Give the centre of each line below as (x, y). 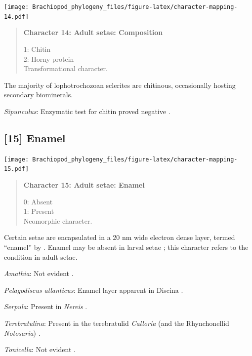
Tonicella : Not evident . (40, 349)
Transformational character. (65, 68)
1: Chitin (37, 49)
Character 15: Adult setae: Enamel (84, 184)
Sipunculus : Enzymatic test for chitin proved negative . (87, 111)
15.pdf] (17, 169)
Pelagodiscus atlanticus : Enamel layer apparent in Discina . (94, 290)
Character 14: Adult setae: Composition (93, 32)
